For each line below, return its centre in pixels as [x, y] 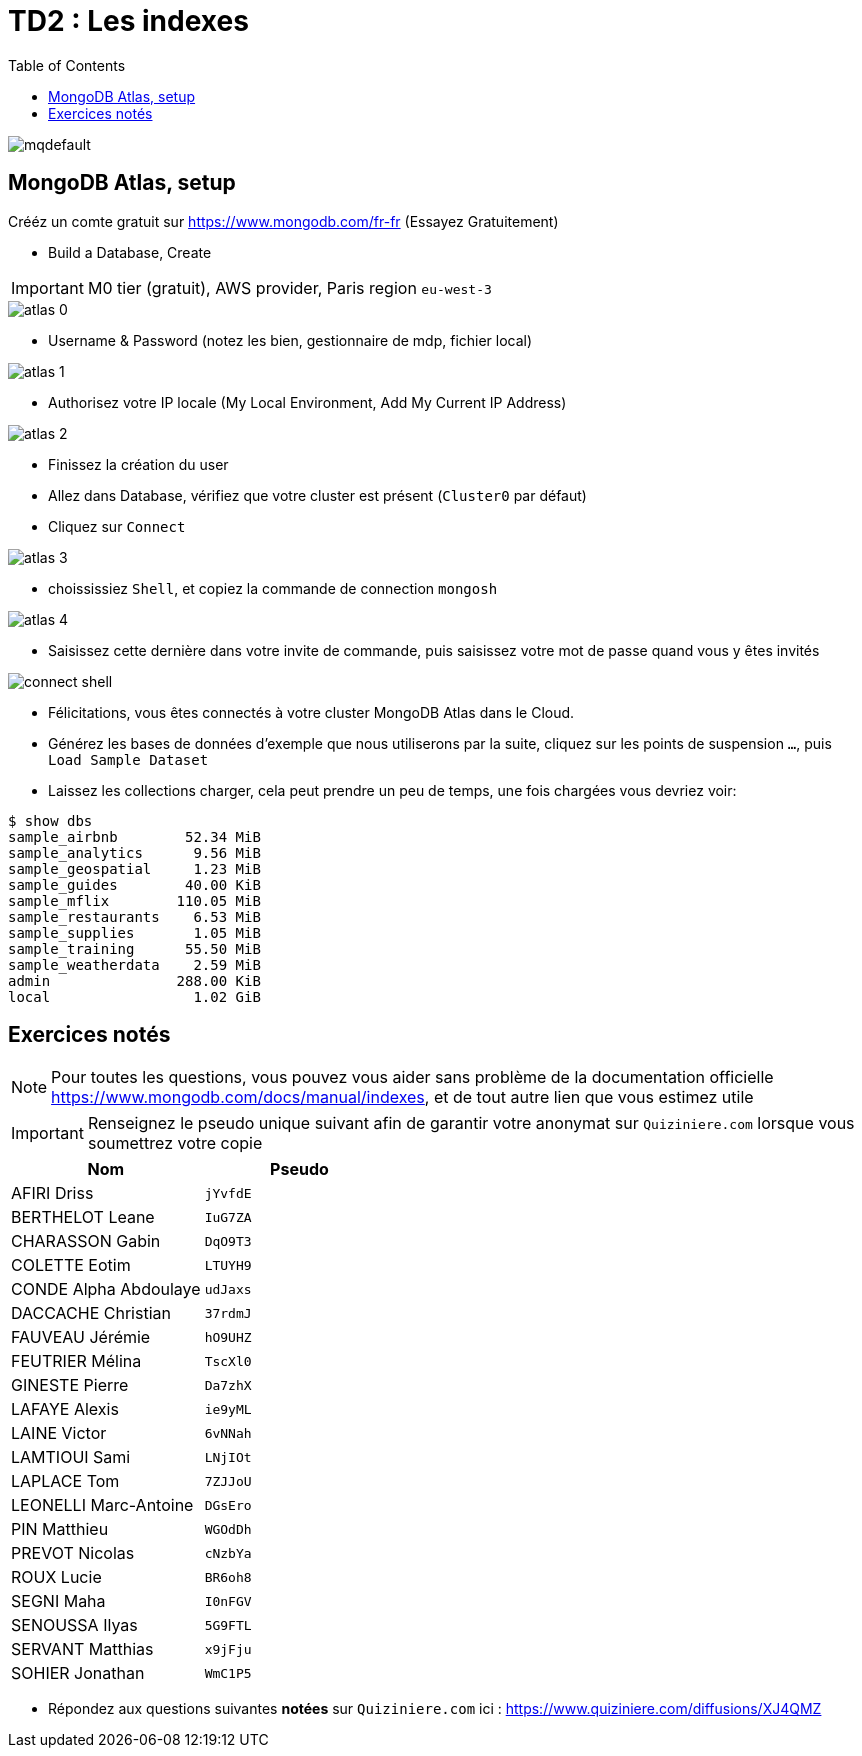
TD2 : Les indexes [128, 21]
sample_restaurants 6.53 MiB [134, 916]
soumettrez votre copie [175, 1143]
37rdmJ [228, 1313]
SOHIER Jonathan [78, 1673]
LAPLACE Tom [65, 1481]
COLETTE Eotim [71, 1265]
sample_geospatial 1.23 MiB [134, 868]
